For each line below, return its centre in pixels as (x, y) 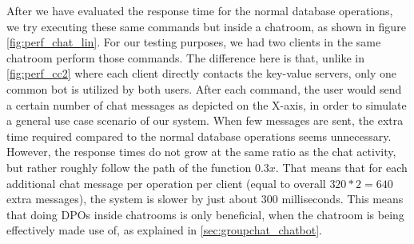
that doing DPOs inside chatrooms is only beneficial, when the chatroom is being (205, 214)
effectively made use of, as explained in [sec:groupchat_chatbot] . (165, 230)
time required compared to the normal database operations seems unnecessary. (199, 136)
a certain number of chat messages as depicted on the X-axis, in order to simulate (207, 104)
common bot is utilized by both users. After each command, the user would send (204, 88)
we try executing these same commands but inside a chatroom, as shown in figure (206, 26)
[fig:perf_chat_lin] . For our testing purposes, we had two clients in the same (194, 42)
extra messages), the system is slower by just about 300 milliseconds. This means (205, 199)
